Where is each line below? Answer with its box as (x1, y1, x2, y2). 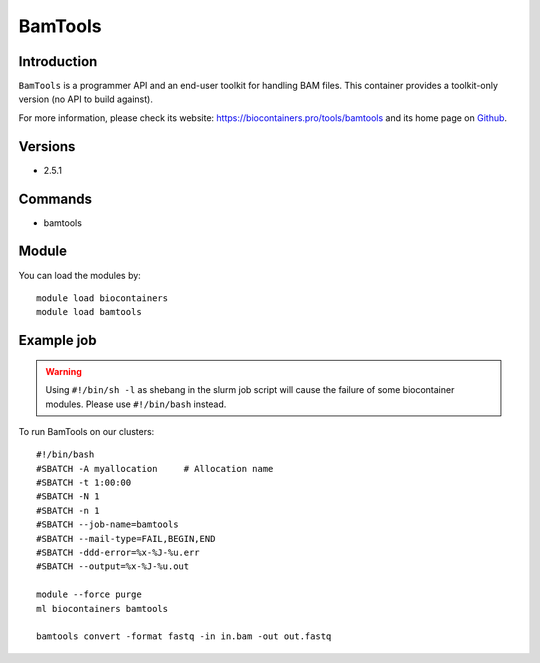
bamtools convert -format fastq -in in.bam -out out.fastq (36, 631, 332, 642)
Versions (18, 138, 76, 155)
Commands (18, 190, 93, 207)
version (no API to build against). (18, 93, 154, 105)
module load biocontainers (36, 292, 169, 304)
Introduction (18, 53, 98, 70)
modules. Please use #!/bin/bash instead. (45, 398, 227, 410)
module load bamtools (36, 306, 142, 318)
